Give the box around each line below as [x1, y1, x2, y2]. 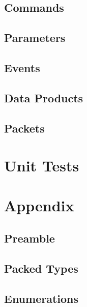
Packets [4, 120, 45, 136]
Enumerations [4, 290, 79, 306]
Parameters [4, 30, 66, 46]
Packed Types [4, 260, 78, 276]
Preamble [4, 230, 55, 246]
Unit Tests [4, 155, 79, 176]
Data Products [4, 90, 83, 105]
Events [4, 59, 40, 75]
